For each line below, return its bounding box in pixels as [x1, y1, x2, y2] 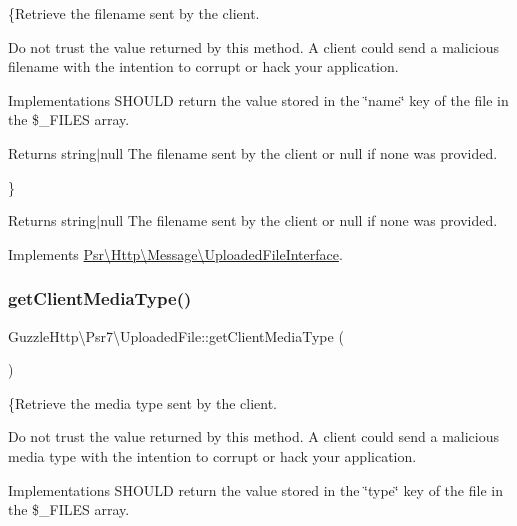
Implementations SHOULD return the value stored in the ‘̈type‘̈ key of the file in [8, 479, 503, 500]
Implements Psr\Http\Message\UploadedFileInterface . [8, 243, 343, 264]
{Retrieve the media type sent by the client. [8, 392, 277, 413]
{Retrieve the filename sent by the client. [8, 3, 260, 23]
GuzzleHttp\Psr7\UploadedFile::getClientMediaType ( [8, 325, 344, 346]
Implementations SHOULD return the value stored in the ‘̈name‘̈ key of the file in [8, 89, 509, 110]
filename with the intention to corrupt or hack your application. [8, 56, 399, 77]
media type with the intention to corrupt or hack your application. [8, 445, 417, 466]
